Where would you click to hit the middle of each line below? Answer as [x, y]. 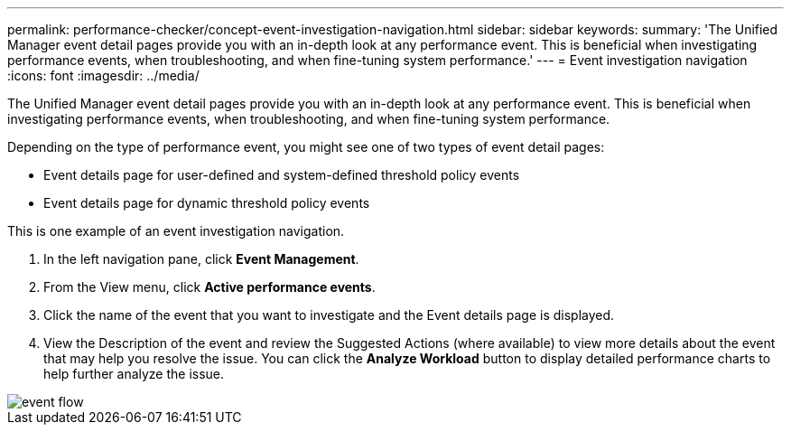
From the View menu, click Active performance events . [209, 287]
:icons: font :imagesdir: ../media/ [103, 75]
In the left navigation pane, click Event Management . [201, 259]
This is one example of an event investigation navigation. [176, 231]
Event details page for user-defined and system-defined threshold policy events [282, 175]
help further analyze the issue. [134, 374]
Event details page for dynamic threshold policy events [207, 203]
